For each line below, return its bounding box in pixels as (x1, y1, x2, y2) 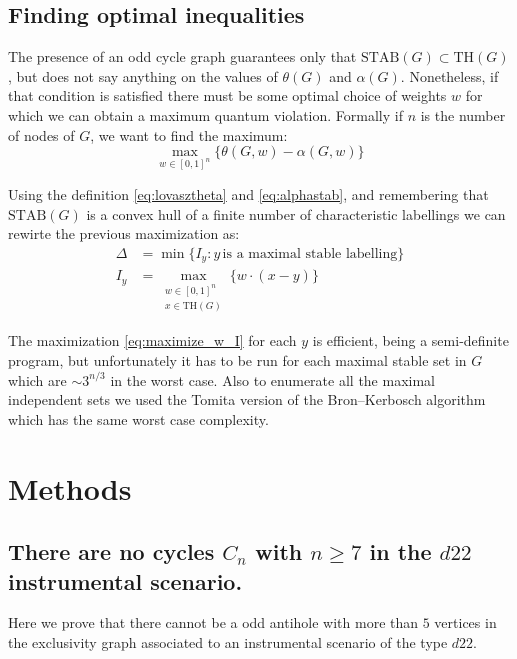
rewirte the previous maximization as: (8, 223, 240, 244)
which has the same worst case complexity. (8, 408, 269, 429)
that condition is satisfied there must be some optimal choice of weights (8, 85, 447, 106)
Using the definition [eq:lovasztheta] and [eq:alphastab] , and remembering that (8, 183, 489, 204)
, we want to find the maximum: (90, 124, 288, 145)
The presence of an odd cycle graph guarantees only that (8, 46, 357, 67)
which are (8, 369, 67, 390)
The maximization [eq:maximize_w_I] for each (8, 330, 297, 351)
